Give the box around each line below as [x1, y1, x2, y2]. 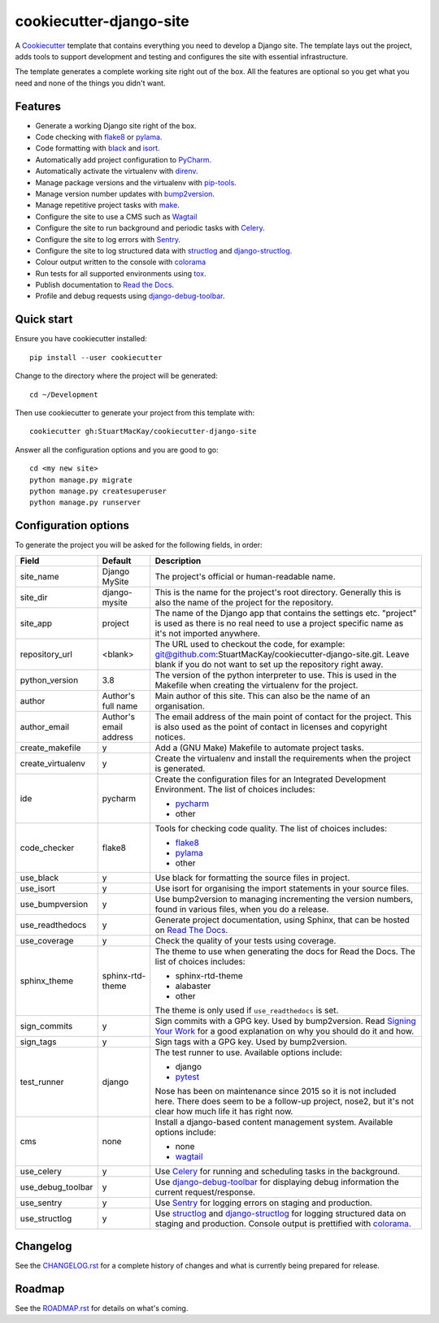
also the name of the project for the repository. [154, 596, 333, 608]
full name [102, 700, 138, 711]
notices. [154, 731, 186, 743]
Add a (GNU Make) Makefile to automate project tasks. [154, 742, 365, 753]
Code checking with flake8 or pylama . [35, 132, 163, 142]
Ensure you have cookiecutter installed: [15, 334, 148, 344]
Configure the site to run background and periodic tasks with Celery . [35, 223, 266, 233]
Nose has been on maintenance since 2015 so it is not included [154, 1085, 397, 1096]
